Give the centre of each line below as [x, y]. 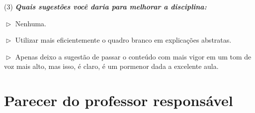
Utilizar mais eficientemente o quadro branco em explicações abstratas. [123, 40]
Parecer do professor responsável [119, 100]
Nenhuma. [31, 23]
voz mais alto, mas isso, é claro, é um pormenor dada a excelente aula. [111, 66]
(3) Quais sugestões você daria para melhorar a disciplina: [105, 6]
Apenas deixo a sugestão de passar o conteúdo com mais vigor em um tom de [133, 56]
